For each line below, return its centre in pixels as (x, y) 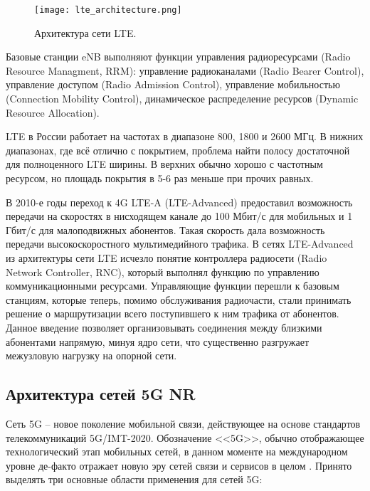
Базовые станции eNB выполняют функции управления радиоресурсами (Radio (178, 57)
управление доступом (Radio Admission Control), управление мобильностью (173, 84)
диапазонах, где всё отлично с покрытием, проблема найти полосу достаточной (178, 150)
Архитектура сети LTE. (85, 32)
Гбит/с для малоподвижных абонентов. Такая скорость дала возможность (165, 229)
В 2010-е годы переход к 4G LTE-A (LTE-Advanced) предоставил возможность (179, 202)
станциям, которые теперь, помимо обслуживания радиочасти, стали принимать (179, 299)
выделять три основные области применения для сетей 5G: (134, 479)
